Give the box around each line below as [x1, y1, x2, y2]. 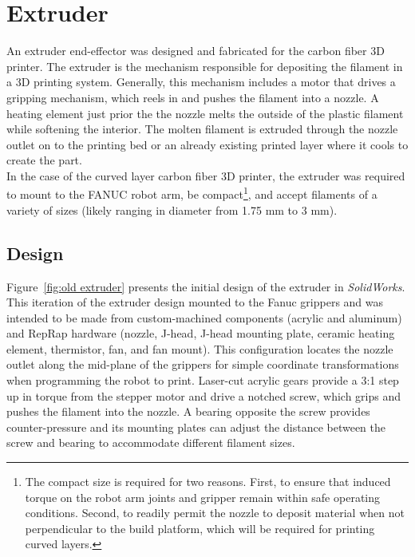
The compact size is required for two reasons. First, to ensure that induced [25, 473, 391, 490]
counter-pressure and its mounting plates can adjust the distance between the [6, 418, 386, 435]
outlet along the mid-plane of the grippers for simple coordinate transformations [6, 356, 399, 373]
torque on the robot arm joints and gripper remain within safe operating [25, 488, 381, 505]
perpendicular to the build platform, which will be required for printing [25, 519, 375, 536]
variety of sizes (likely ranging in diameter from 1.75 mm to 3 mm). [6, 201, 338, 218]
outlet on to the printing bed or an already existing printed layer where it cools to [6, 136, 409, 152]
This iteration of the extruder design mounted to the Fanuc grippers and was [6, 294, 384, 310]
